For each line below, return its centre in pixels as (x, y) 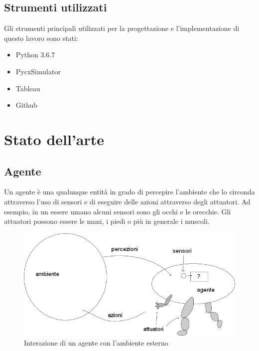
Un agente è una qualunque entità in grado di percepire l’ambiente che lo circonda (129, 192)
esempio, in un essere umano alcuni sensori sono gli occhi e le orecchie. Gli (118, 211)
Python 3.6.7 (35, 55)
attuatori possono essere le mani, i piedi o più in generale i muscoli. (107, 221)
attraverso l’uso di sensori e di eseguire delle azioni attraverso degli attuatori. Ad (127, 201)
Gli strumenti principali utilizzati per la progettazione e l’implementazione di (122, 28)
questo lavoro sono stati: (41, 38)
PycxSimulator (38, 71)
